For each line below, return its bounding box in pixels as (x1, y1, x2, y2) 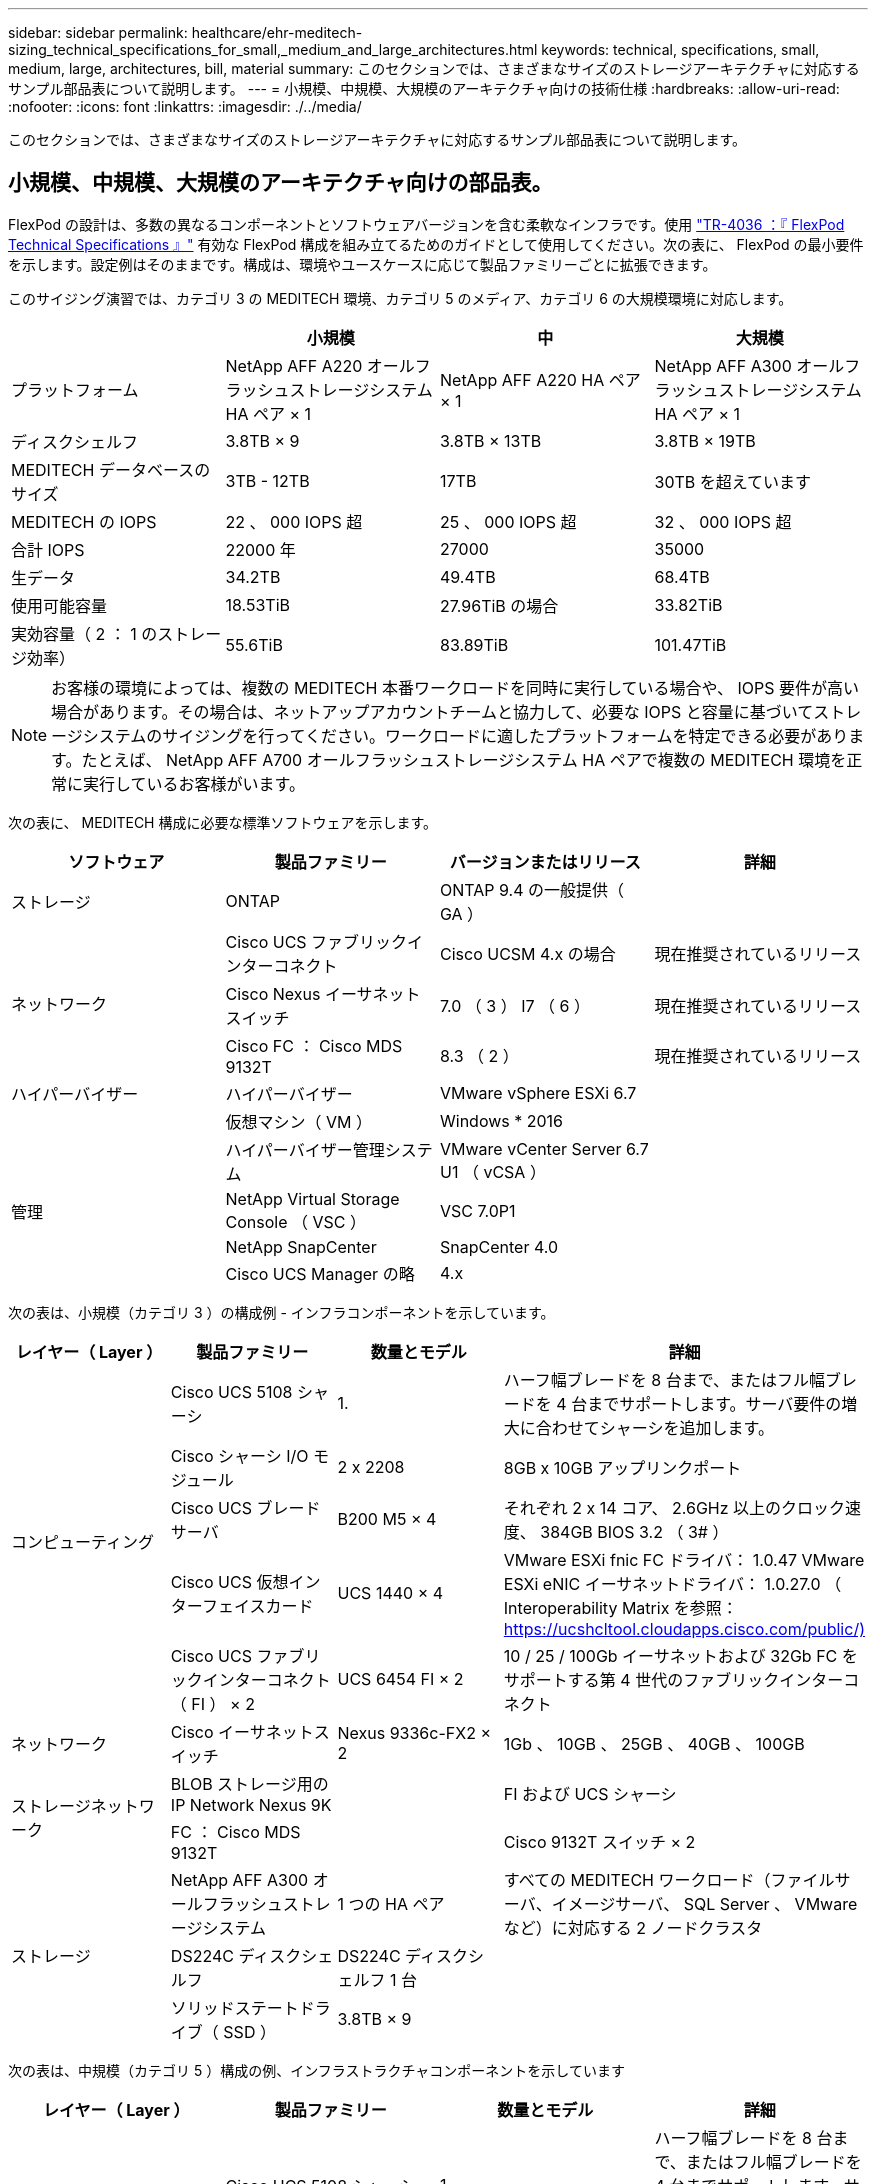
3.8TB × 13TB (440, 430, 542, 451)
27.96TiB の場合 (440, 595, 559, 616)
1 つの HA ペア (337, 1893, 445, 1914)
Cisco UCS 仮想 (170, 1571, 289, 1592)
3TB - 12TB (225, 470, 310, 491)
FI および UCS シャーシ (503, 1783, 677, 1804)
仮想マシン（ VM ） (225, 1111, 372, 1132)
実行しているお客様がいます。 (83, 773, 305, 794)
